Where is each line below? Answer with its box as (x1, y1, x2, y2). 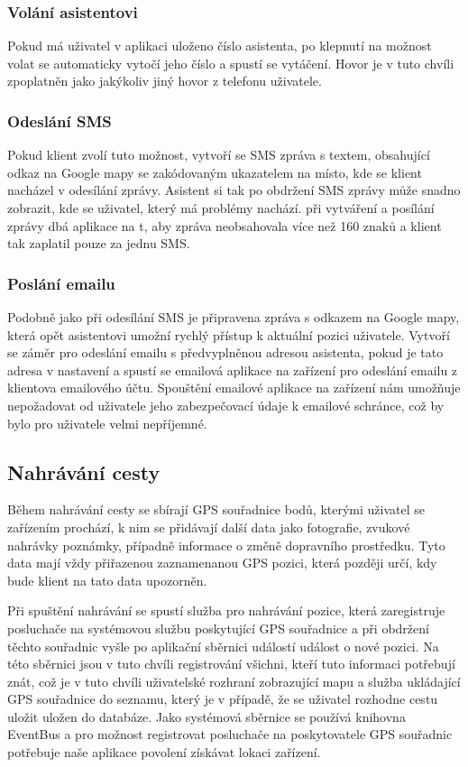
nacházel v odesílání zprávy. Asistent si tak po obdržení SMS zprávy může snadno (7, 180, 461, 199)
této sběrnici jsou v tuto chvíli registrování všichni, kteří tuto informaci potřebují (7, 654, 455, 673)
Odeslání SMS (7, 109, 112, 132)
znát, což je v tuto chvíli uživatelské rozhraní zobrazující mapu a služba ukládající (7, 671, 461, 690)
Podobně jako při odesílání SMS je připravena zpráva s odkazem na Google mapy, (7, 308, 460, 326)
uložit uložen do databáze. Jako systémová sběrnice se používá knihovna (7, 707, 406, 725)
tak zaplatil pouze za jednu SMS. (7, 234, 190, 253)
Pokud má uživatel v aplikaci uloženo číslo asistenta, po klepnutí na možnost (7, 36, 432, 55)
